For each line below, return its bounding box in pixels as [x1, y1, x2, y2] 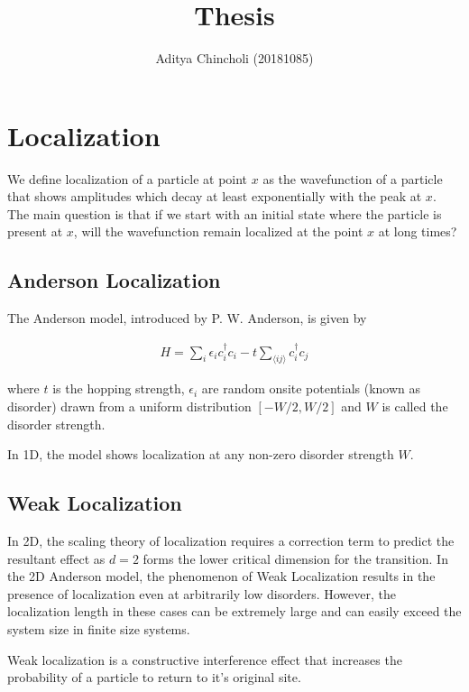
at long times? [378, 222, 457, 241]
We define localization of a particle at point [7, 169, 248, 188]
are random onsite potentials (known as [201, 379, 421, 398]
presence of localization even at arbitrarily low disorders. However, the [7, 584, 396, 603]
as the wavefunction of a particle [262, 169, 443, 188]
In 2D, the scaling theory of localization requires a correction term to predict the [7, 531, 455, 550]
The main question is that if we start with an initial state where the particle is [7, 204, 442, 223]
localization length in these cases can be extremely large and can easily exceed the [7, 602, 462, 621]
